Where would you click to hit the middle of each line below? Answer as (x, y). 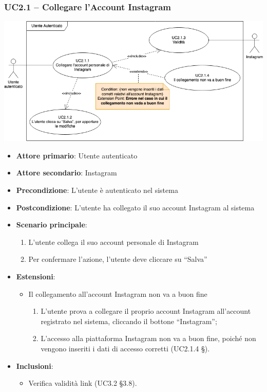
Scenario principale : (52, 225)
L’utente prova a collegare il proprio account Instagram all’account (146, 311)
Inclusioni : (35, 366)
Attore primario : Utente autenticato (77, 155)
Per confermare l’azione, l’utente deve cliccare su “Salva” (118, 259)
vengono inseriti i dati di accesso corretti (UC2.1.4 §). (125, 348)
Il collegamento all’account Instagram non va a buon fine (118, 293)
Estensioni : (36, 276)
